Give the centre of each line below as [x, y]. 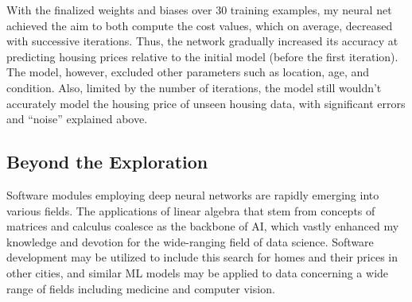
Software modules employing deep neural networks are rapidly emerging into [193, 194]
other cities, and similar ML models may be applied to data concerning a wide [198, 272]
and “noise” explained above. [77, 119]
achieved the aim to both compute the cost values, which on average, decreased [200, 25]
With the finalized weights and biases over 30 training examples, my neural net [199, 10]
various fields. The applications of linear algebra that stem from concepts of [191, 210]
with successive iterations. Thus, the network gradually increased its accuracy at [202, 41]
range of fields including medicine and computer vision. [141, 288]
